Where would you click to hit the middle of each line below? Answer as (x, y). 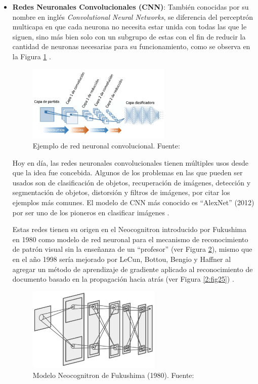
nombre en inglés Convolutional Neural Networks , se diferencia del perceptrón (133, 16)
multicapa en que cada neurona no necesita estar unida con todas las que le (130, 27)
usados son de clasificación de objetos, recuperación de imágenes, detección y (132, 182)
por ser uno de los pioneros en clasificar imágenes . (91, 212)
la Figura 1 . (32, 56)
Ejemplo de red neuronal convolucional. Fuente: (106, 146)
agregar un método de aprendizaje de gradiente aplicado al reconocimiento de (133, 269)
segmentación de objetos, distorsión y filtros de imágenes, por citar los (121, 192)
